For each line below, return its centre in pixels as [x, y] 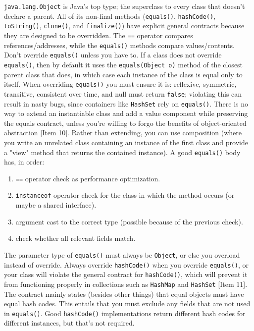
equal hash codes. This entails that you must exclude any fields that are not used [127, 303]
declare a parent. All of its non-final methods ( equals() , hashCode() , [110, 16]
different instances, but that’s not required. [69, 323]
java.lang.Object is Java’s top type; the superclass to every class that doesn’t [125, 6]
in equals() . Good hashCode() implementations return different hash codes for [125, 313]
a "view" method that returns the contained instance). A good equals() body [122, 152]
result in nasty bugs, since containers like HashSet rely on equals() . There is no [126, 103]
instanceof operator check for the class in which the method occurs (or [125, 195]
